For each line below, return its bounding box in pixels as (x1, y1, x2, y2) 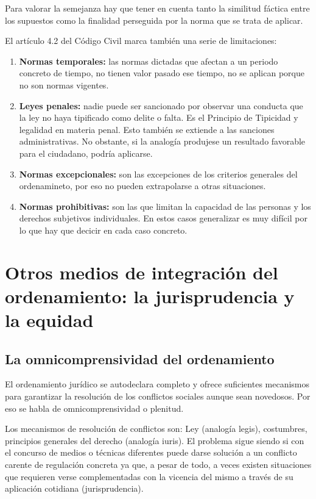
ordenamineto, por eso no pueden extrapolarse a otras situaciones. (19, 179, 266, 192)
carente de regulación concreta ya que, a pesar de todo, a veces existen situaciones (5, 458, 312, 471)
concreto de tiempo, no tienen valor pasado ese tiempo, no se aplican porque (19, 66, 304, 79)
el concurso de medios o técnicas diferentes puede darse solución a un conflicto (5, 446, 297, 459)
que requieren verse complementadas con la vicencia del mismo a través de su (5, 470, 293, 483)
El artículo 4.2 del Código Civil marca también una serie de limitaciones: (5, 34, 277, 47)
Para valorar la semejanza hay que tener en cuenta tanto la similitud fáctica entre (5, 2, 310, 14)
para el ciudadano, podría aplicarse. (19, 146, 153, 159)
